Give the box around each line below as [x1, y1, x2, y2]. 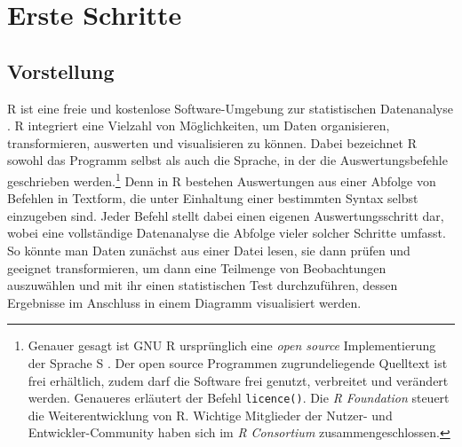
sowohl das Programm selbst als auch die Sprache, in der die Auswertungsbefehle [7, 151, 448, 169]
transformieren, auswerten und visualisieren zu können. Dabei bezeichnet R [7, 133, 417, 152]
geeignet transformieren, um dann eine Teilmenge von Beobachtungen [7, 258, 386, 277]
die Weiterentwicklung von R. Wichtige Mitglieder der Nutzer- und [28, 405, 393, 424]
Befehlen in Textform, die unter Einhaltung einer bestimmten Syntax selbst [7, 189, 418, 208]
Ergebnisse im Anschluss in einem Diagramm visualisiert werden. [7, 293, 362, 311]
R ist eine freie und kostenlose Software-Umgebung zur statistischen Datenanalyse [7, 98, 453, 117]
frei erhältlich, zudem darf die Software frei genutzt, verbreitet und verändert [28, 371, 449, 389]
